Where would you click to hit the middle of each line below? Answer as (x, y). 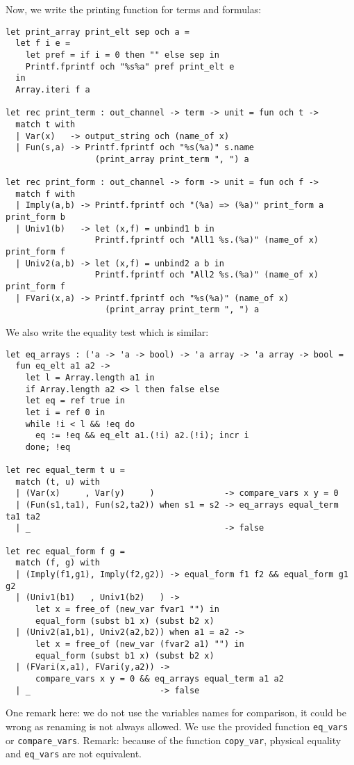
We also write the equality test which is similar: (107, 332)
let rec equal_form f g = (65, 551)
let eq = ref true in (75, 401)
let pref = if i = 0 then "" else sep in (122, 55)
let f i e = (43, 43)
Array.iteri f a (53, 89)
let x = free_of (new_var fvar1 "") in (127, 610)
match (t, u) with (58, 482)
